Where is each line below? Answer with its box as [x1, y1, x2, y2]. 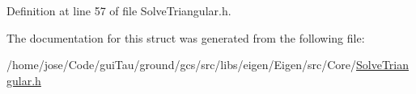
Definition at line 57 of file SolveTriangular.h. [6, 2, 231, 18]
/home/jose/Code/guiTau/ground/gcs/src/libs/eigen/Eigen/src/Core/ [6, 56, 357, 73]
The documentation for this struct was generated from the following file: [6, 29, 365, 46]
